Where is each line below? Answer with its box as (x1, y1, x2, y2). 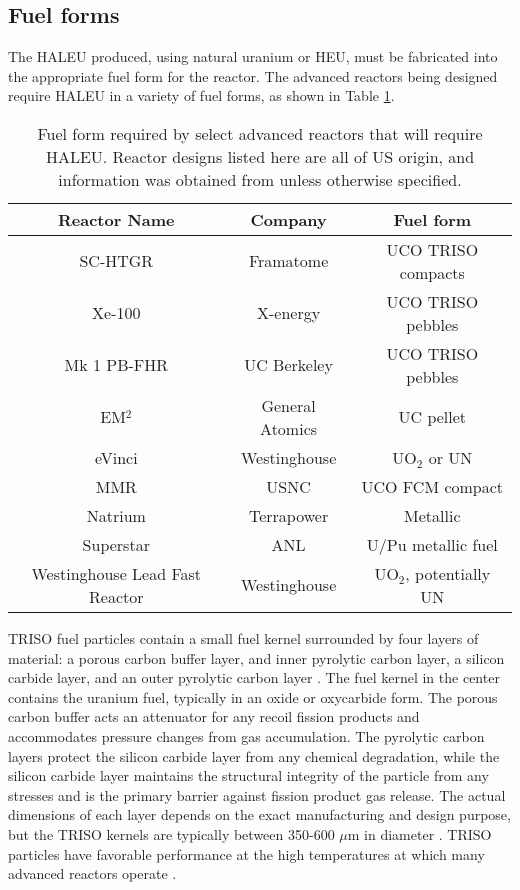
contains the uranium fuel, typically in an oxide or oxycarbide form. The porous (8, 686, 498, 707)
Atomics (260, 416, 318, 440)
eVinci (94, 445, 138, 469)
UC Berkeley (244, 353, 333, 377)
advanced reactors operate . (8, 863, 177, 884)
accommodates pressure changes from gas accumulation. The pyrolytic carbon (8, 725, 485, 746)
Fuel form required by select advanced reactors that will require (37, 121, 483, 145)
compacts (399, 260, 465, 284)
